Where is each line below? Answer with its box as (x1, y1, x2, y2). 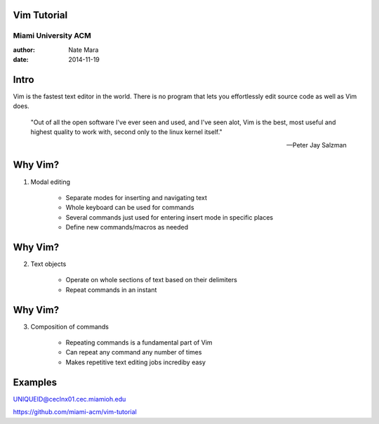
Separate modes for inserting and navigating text (65, 193, 207, 201)
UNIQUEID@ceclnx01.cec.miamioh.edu (13, 395, 126, 403)
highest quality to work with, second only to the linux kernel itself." (30, 128, 222, 136)
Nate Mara (68, 46, 99, 54)
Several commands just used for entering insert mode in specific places (65, 213, 274, 221)
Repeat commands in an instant (65, 285, 157, 294)
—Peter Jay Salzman (286, 140, 347, 149)
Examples (13, 376, 58, 388)
